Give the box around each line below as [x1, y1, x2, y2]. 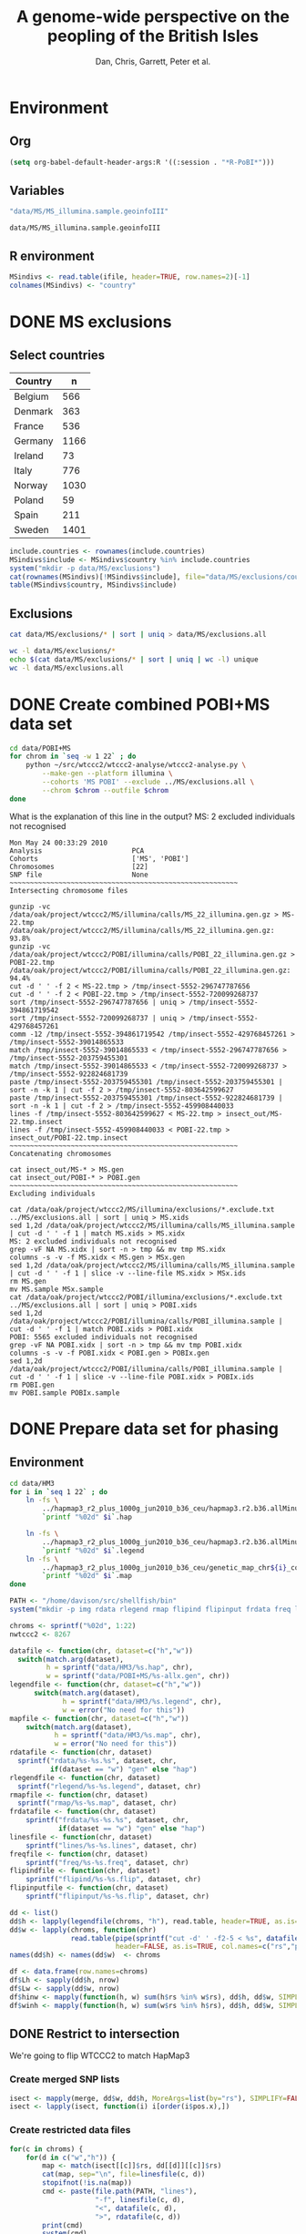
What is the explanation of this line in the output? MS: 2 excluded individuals [9, 811, 296, 822]
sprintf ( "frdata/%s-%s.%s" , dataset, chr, [25, 1816, 189, 1825]
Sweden [14, 523, 49, 536]
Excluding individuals [9, 1189, 96, 1198]
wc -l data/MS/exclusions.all [9, 663, 125, 672]
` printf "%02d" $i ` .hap [42, 1512, 132, 1522]
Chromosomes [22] [9, 862, 148, 871]
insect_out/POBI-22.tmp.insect [9, 1132, 128, 1143]
